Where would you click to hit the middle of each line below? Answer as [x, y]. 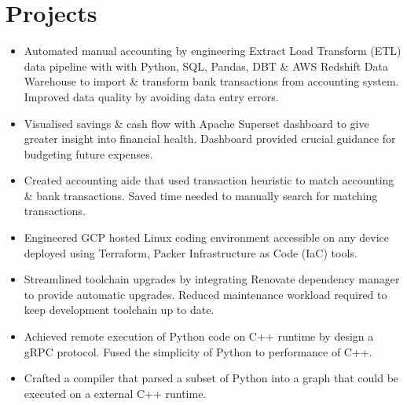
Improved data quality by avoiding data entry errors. [151, 96]
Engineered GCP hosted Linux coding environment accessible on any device [206, 237]
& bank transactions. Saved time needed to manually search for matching [201, 195]
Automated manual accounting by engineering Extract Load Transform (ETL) [213, 51]
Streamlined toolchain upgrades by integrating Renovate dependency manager [212, 279]
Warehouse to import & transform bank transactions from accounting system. [211, 81]
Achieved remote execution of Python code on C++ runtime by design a [199, 336]
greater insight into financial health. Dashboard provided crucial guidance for [210, 139]
